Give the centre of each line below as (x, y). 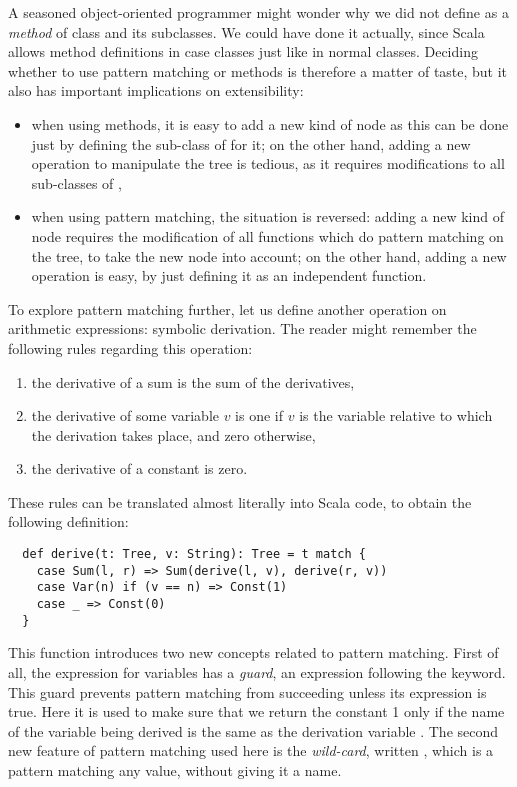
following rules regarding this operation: (130, 347)
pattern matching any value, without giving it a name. (175, 769)
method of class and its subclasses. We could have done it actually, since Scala (246, 31)
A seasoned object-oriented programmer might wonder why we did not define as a (258, 12)
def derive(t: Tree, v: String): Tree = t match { (194, 554)
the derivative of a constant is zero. (139, 468)
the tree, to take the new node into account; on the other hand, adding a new (269, 255)
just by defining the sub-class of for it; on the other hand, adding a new (251, 143)
